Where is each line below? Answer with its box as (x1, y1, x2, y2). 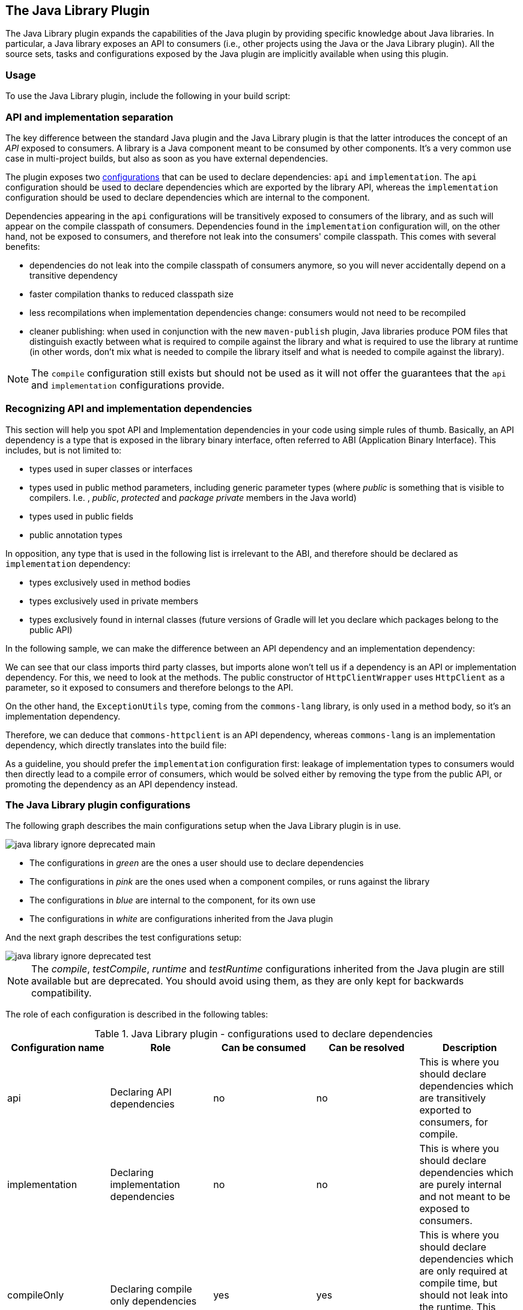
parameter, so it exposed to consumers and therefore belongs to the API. (5, 682, 294, 693)
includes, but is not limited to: (5, 444, 122, 455)
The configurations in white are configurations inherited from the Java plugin (29, 914, 333, 924)
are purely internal (419, 1178, 502, 1191)
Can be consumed (221, 1042, 306, 1054)
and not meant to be (419, 1190, 510, 1203)
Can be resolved (328, 1042, 405, 1054)
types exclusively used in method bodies (29, 577, 191, 587)
